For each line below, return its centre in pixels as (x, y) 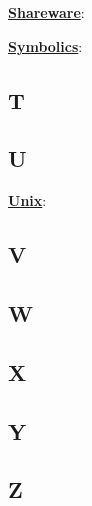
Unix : (27, 200)
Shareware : (46, 12)
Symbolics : (45, 45)
